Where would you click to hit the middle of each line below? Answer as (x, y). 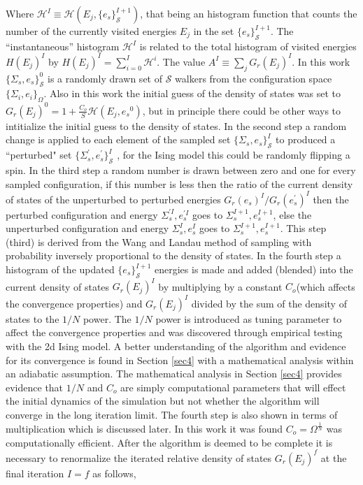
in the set (214, 31)
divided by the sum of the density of (269, 303)
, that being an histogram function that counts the (249, 13)
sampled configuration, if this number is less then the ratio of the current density (179, 183)
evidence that (35, 387)
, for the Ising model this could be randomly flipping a (234, 155)
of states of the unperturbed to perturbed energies (113, 199)
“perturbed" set (39, 155)
